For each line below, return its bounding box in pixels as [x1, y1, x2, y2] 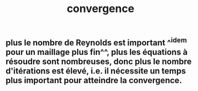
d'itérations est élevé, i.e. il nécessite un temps [5, 66, 186, 77]
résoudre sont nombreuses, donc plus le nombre [5, 57, 192, 67]
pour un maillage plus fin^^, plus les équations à [5, 47, 188, 57]
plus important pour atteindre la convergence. [5, 75, 182, 86]
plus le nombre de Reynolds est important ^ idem [5, 36, 187, 48]
